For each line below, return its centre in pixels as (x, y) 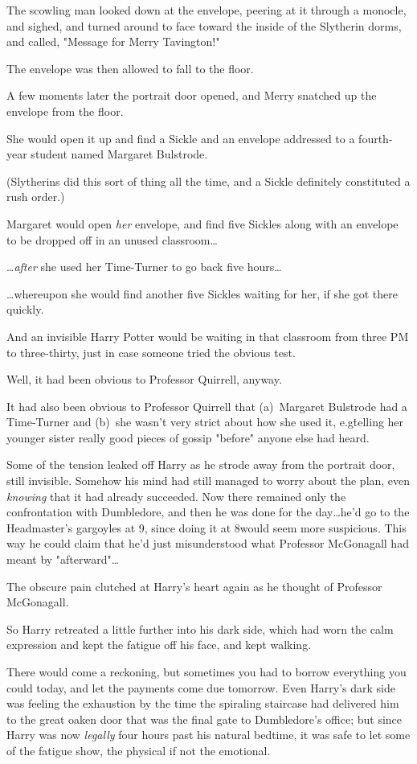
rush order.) (36, 197)
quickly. (25, 309)
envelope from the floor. (65, 111)
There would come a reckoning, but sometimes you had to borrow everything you (206, 672)
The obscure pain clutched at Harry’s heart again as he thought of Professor (194, 586)
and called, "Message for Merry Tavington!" (113, 41)
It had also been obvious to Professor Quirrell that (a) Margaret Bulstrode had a (207, 406)
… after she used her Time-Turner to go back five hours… (144, 267)
